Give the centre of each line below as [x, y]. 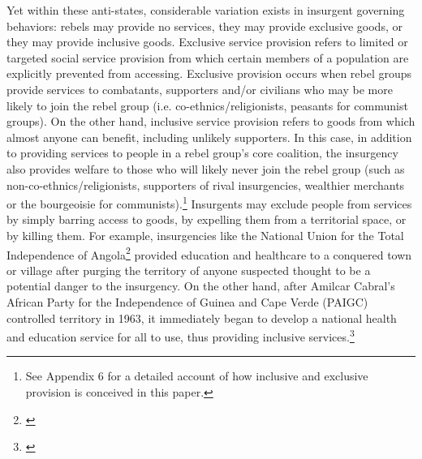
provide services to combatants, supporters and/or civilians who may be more [200, 89]
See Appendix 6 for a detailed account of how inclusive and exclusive [197, 376]
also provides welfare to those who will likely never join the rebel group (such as [206, 168]
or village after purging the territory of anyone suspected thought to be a [189, 270]
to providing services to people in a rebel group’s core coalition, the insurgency [202, 153]
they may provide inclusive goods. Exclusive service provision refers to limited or [207, 42]
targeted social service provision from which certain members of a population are [208, 57]
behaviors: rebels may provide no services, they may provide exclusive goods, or [205, 26]
